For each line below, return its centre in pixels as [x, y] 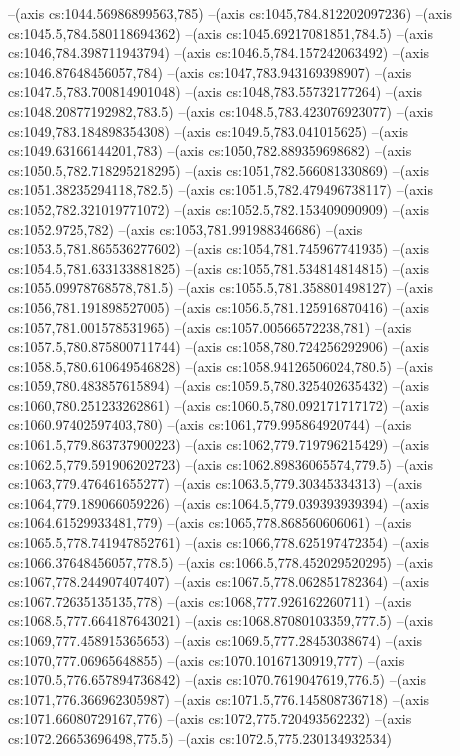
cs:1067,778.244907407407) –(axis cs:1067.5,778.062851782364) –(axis [219, 581]
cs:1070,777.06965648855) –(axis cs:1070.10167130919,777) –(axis [206, 659]
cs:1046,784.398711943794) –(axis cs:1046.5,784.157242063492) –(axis [219, 52]
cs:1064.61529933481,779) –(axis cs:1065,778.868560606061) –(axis [210, 522]
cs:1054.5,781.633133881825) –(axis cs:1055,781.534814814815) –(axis [219, 267]
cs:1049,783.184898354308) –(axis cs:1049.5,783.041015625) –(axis [208, 130]
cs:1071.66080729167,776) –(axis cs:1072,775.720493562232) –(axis [210, 718]
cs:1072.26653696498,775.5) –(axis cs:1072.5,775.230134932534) [200, 737]
